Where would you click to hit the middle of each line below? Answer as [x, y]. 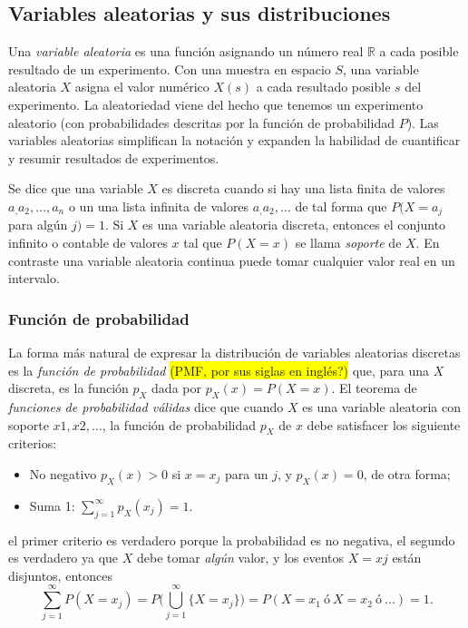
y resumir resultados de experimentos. [114, 157]
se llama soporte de [348, 242]
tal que [203, 242]
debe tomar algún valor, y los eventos [241, 558]
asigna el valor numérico [142, 87]
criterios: [33, 443]
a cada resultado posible [323, 87]
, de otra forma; [407, 473]
